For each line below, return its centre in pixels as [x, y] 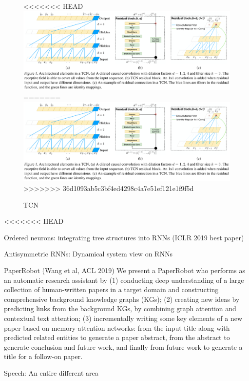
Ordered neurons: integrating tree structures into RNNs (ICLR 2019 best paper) [124, 237]
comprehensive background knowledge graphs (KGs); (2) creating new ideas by [122, 299]
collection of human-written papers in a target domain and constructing [111, 289]
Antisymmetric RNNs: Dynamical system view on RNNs [88, 254]
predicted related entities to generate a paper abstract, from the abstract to [117, 337]
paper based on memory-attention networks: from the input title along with [117, 328]
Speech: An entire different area [51, 372]
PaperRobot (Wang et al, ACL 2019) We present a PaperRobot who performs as [124, 270]
